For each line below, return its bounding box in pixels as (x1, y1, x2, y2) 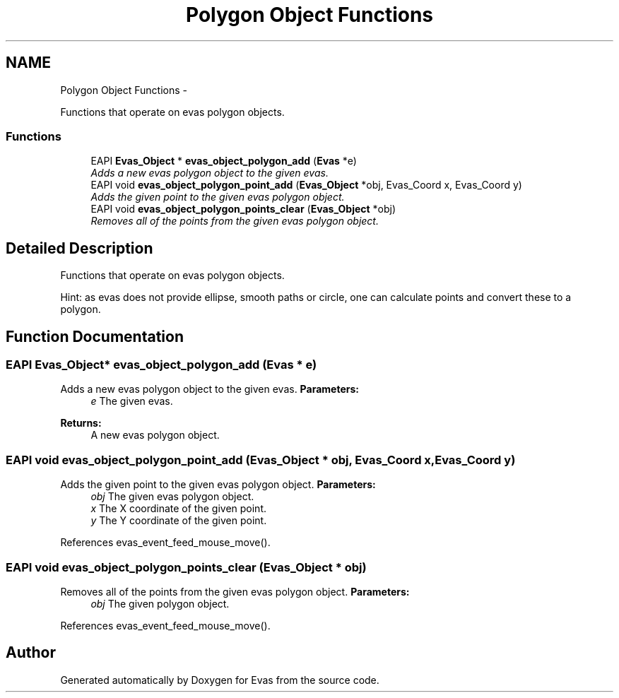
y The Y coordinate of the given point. (90, 514, 267, 527)
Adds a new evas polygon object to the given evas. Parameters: (60, 383, 359, 396)
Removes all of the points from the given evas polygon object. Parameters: (60, 585, 410, 598)
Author (6, 644, 56, 662)
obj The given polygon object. (90, 597, 230, 610)
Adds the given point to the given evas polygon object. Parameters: (60, 478, 376, 491)
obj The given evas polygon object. (90, 490, 254, 503)
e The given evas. (90, 395, 173, 408)
